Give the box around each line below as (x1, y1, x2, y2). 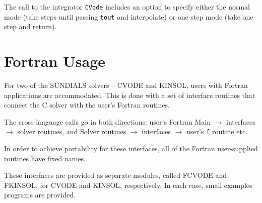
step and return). (4, 21, 57, 32)
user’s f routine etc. (186, 126, 248, 137)
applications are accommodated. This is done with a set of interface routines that (4, 89, 255, 100)
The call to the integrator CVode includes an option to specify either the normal (4, 2, 250, 12)
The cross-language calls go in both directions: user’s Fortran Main (4, 116, 211, 127)
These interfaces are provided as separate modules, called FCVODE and (4, 170, 227, 180)
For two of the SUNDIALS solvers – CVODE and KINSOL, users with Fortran (4, 80, 248, 90)
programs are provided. (4, 189, 76, 200)
